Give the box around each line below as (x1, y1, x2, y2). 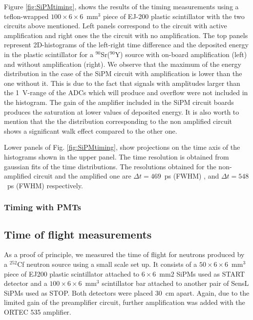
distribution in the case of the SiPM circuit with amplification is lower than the (4, 68, 242, 79)
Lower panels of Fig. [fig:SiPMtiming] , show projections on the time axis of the (4, 142, 240, 152)
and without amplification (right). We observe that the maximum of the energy (4, 59, 241, 69)
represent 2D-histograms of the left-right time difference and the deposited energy (4, 40, 249, 50)
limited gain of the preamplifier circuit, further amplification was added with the (4, 297, 245, 307)
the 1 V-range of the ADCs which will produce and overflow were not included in (4, 87, 248, 98)
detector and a (4, 278, 47, 288)
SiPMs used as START (176, 268, 245, 279)
